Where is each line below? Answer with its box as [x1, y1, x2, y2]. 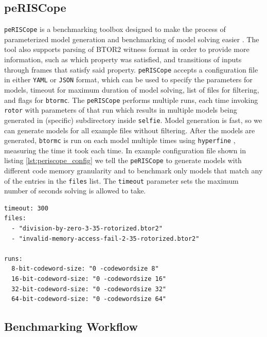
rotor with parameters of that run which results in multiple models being [4, 104, 237, 115]
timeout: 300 [4, 204, 48, 212]
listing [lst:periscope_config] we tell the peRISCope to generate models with [4, 155, 242, 166]
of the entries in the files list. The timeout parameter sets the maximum [4, 175, 239, 186]
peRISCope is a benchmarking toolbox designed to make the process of [4, 24, 226, 34]
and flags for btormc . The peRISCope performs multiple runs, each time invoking [4, 94, 258, 105]
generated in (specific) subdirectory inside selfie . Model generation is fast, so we [4, 114, 262, 125]
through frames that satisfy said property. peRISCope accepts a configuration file [4, 64, 258, 75]
